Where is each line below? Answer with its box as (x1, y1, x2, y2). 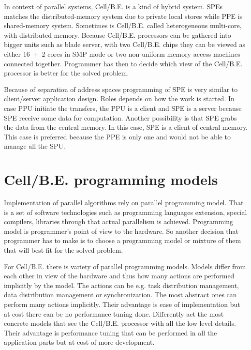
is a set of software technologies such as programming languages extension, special (4, 207, 247, 217)
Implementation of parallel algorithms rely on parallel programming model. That (4, 198, 244, 208)
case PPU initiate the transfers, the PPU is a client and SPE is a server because (4, 103, 242, 113)
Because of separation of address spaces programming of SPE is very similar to (4, 84, 238, 94)
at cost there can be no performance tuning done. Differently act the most (4, 308, 224, 319)
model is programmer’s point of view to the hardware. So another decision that (4, 226, 239, 236)
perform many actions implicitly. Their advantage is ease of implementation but (4, 299, 240, 309)
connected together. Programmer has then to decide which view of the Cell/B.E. (4, 58, 243, 68)
